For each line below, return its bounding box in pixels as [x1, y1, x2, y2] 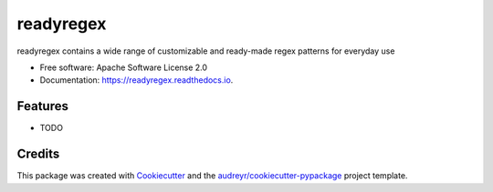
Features [16, 98, 68, 114]
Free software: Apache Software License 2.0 [39, 62, 208, 73]
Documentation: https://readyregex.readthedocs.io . [39, 75, 234, 86]
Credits [16, 147, 60, 162]
